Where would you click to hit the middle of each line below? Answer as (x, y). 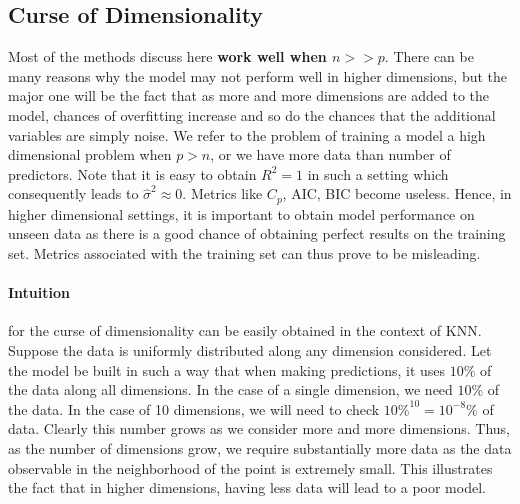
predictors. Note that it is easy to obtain (132, 173)
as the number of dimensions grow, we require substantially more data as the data (260, 447)
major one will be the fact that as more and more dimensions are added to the (249, 95)
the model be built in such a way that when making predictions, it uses (227, 369)
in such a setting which (378, 173)
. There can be (429, 56)
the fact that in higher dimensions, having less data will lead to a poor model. (247, 487)
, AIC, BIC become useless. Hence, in (397, 193)
